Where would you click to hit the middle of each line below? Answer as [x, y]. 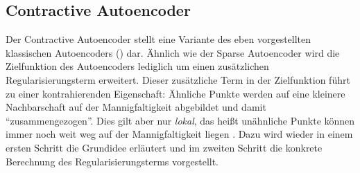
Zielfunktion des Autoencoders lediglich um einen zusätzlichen [137, 66]
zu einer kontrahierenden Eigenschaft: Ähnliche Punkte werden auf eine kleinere [175, 93]
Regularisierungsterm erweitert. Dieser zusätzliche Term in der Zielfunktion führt [178, 79]
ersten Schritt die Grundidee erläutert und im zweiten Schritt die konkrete [164, 147]
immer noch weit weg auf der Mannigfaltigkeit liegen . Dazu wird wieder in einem [179, 134]
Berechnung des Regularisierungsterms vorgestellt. [112, 161]
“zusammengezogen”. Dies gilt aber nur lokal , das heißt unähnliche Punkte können [180, 120]
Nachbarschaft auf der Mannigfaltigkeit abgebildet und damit [136, 107]
